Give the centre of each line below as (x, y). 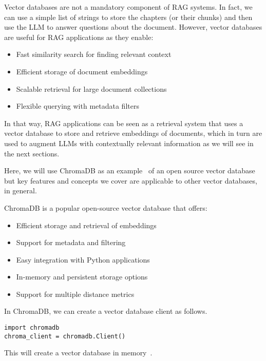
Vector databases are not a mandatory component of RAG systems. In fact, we (128, 7)
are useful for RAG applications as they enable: (79, 37)
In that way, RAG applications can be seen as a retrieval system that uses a (124, 123)
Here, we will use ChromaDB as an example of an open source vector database (130, 171)
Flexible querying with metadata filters (78, 106)
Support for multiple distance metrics (75, 294)
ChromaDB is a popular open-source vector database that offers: (106, 207)
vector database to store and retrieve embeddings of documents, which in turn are (133, 133)
